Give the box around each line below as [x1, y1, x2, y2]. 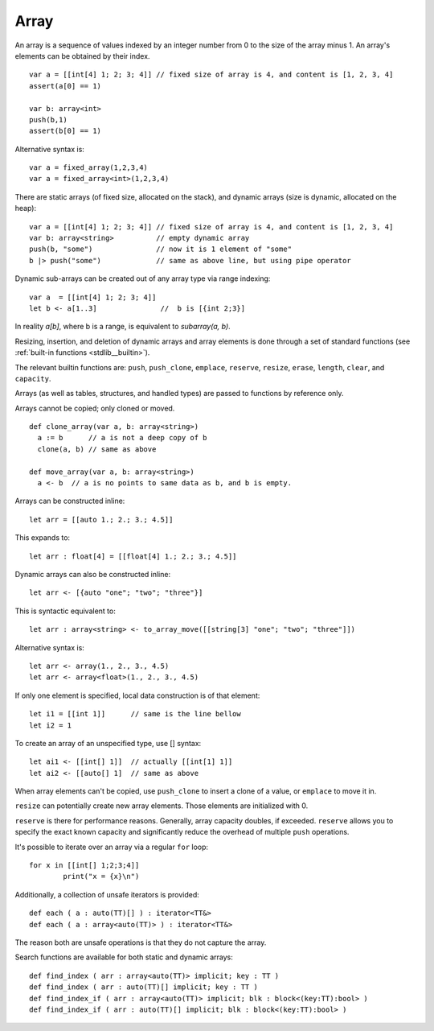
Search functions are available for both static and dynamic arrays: [14, 952, 233, 962]
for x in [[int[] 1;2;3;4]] [29, 861, 140, 870]
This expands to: [14, 533, 71, 542]
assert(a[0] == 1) [29, 81, 102, 90]
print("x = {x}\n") [63, 872, 140, 881]
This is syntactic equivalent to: [14, 606, 116, 616]
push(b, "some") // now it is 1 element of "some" [29, 245, 293, 254]
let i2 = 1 [29, 720, 72, 730]
